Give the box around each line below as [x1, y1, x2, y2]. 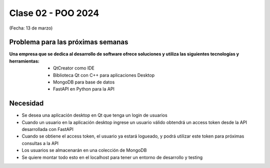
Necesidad [9, 99, 44, 107]
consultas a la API [21, 140, 59, 146]
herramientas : [9, 58, 39, 64]
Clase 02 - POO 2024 [9, 7, 99, 18]
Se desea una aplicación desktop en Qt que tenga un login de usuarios [21, 112, 167, 118]
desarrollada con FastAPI [21, 126, 73, 132]
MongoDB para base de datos [53, 79, 115, 85]
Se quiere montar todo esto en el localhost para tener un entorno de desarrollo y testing [21, 154, 203, 160]
